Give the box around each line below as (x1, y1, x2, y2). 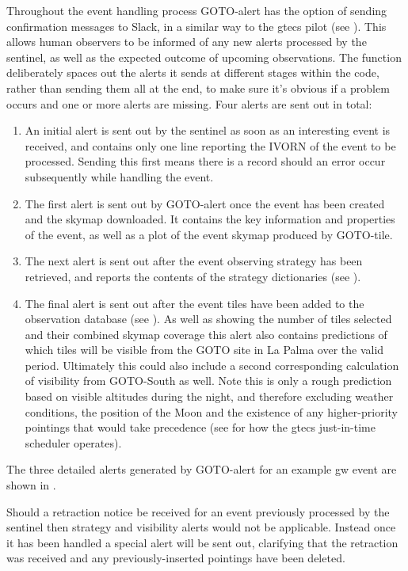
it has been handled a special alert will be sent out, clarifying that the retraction (6, 534, 398, 550)
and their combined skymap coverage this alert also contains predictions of (25, 325, 387, 342)
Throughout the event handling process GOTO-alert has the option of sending (6, 2, 387, 18)
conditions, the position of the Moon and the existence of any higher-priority (25, 403, 398, 420)
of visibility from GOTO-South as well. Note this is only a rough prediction (25, 372, 392, 389)
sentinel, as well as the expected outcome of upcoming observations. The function (6, 48, 402, 65)
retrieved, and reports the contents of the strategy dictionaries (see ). (25, 268, 361, 284)
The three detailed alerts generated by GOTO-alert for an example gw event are (6, 461, 397, 478)
